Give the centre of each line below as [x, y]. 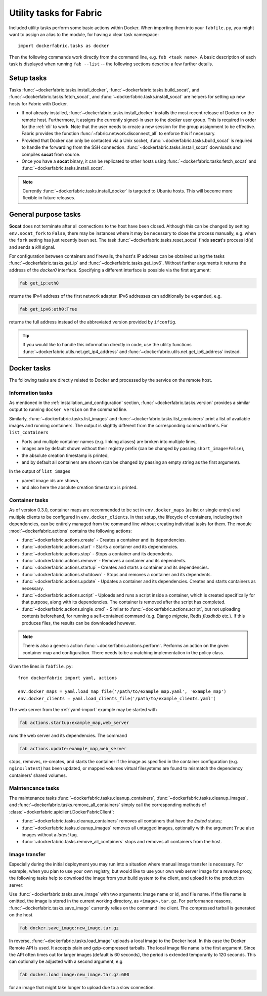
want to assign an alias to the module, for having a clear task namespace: [84, 34]
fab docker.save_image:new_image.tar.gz [69, 928]
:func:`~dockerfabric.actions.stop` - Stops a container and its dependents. [97, 553]
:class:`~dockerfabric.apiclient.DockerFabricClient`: [62, 812]
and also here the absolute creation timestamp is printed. [80, 488]
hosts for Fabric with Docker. [39, 103]
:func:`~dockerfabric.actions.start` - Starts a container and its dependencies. [100, 547]
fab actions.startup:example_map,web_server [74, 723]
